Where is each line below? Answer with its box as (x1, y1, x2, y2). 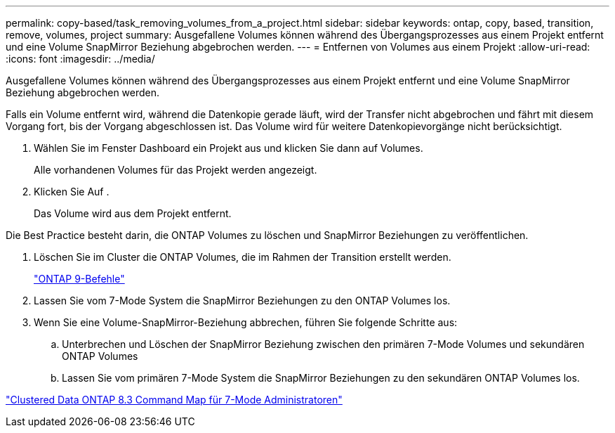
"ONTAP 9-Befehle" (34, 273, 125, 285)
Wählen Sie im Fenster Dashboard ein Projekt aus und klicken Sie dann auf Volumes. (34, 142, 423, 154)
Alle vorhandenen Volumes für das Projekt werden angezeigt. (34, 164, 317, 176)
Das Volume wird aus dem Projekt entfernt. (34, 207, 232, 219)
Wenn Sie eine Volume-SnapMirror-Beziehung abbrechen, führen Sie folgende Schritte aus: (34, 316, 458, 328)
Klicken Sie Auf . (34, 186, 110, 198)
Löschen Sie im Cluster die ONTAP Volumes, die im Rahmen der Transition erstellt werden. (34, 251, 451, 263)
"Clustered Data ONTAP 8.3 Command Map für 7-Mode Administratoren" (6, 394, 343, 406)
